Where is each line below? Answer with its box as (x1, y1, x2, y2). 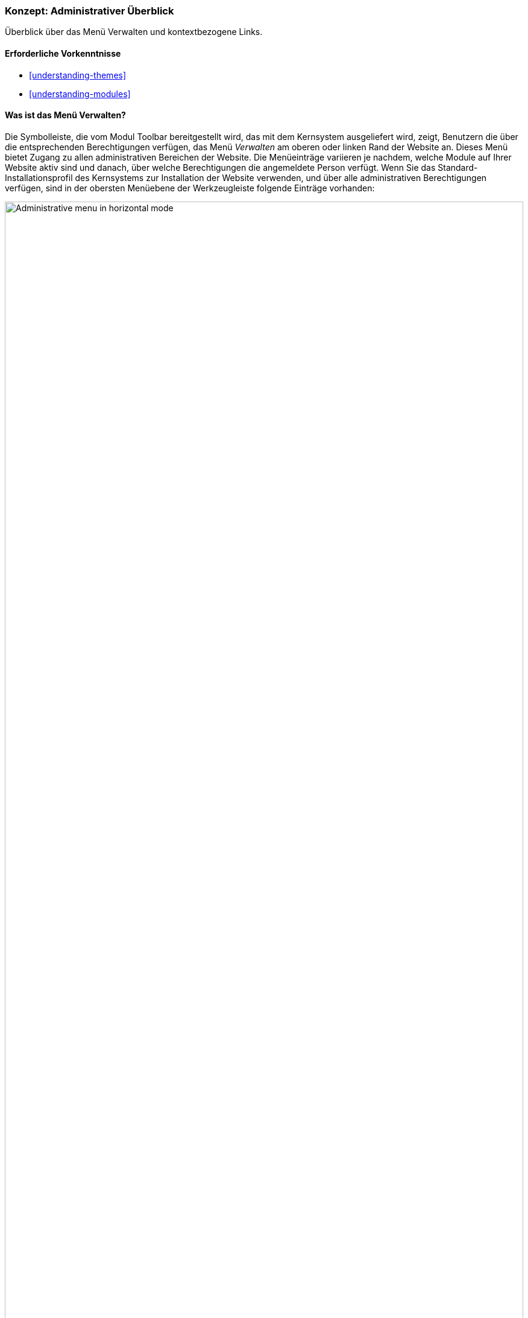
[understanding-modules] (29, 88, 131, 99)
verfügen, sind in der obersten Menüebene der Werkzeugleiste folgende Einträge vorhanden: (5, 182, 375, 193)
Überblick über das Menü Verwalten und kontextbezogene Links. (5, 27, 263, 37)
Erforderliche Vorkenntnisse (5, 48, 121, 59)
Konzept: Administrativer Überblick (5, 5, 174, 17)
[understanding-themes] (29, 69, 127, 80)
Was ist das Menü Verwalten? (5, 110, 126, 121)
